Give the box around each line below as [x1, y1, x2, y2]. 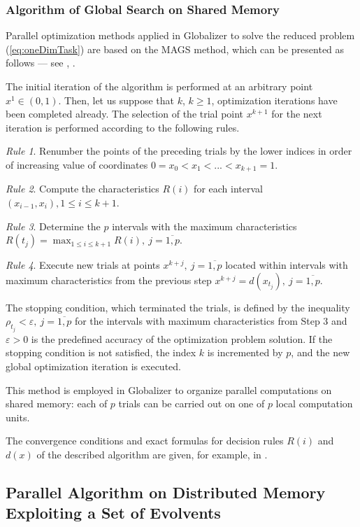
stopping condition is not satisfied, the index [6, 345, 196, 360]
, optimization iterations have [211, 92, 338, 107]
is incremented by [207, 345, 283, 360]
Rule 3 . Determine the [6, 218, 101, 233]
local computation [275, 396, 353, 411]
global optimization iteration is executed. [6, 359, 181, 374]
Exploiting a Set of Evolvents [6, 502, 221, 524]
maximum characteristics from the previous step [6, 272, 212, 287]
